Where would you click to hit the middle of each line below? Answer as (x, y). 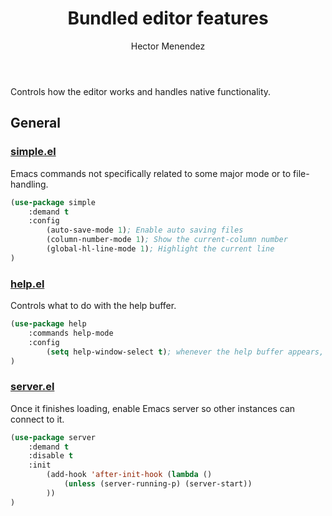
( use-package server (53, 437)
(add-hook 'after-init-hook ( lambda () (129, 475)
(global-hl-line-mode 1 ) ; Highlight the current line (160, 249)
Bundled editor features (168, 18)
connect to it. (37, 419)
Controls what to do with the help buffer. (93, 306)
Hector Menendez (168, 46)
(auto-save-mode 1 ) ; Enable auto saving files (145, 230)
